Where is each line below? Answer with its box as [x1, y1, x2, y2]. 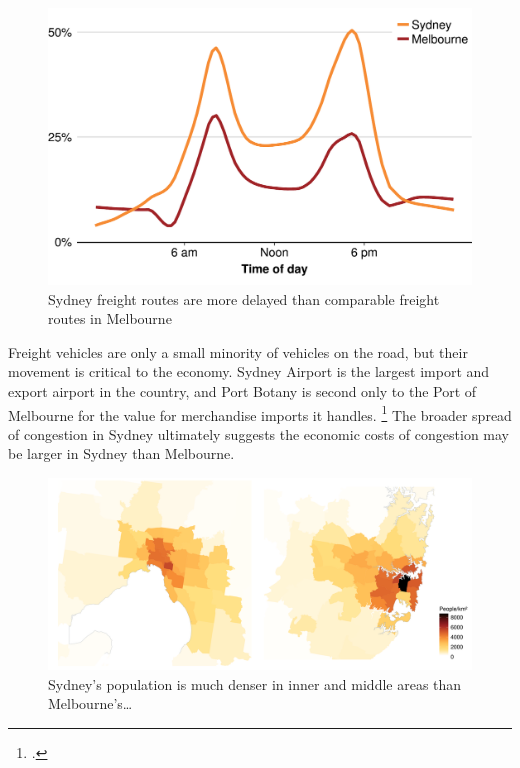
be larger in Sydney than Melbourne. [8, 443, 235, 464]
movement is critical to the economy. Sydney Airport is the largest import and [8, 361, 490, 382]
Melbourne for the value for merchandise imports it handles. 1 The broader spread [8, 401, 512, 425]
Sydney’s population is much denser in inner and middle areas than [48, 673, 462, 694]
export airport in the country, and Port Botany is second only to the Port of [8, 380, 477, 401]
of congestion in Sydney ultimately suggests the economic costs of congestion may [8, 423, 509, 444]
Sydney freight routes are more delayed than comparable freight [48, 288, 440, 309]
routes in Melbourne [48, 308, 172, 329]
